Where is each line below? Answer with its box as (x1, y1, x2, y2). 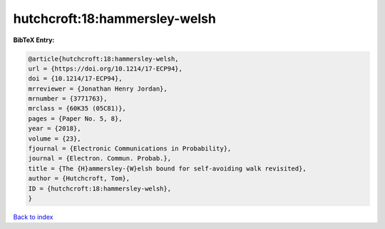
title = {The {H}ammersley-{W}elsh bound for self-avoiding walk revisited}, (28, 164, 307, 173)
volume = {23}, (28, 134, 81, 143)
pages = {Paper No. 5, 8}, (28, 114, 123, 123)
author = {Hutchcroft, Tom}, (28, 175, 130, 183)
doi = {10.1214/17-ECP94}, (28, 75, 123, 83)
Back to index (13, 213, 53, 221)
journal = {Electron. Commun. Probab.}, (28, 154, 171, 163)
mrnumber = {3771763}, (28, 95, 108, 103)
